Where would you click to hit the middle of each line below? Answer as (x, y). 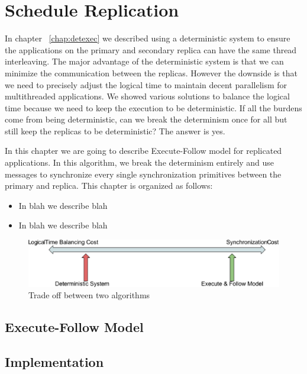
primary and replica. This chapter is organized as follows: (109, 186)
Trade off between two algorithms (89, 295)
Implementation (54, 361)
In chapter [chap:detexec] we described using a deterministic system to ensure (148, 38)
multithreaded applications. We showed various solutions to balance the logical (147, 96)
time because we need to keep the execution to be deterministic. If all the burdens (153, 107)
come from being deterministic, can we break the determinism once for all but (146, 119)
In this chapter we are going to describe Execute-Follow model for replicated (143, 151)
